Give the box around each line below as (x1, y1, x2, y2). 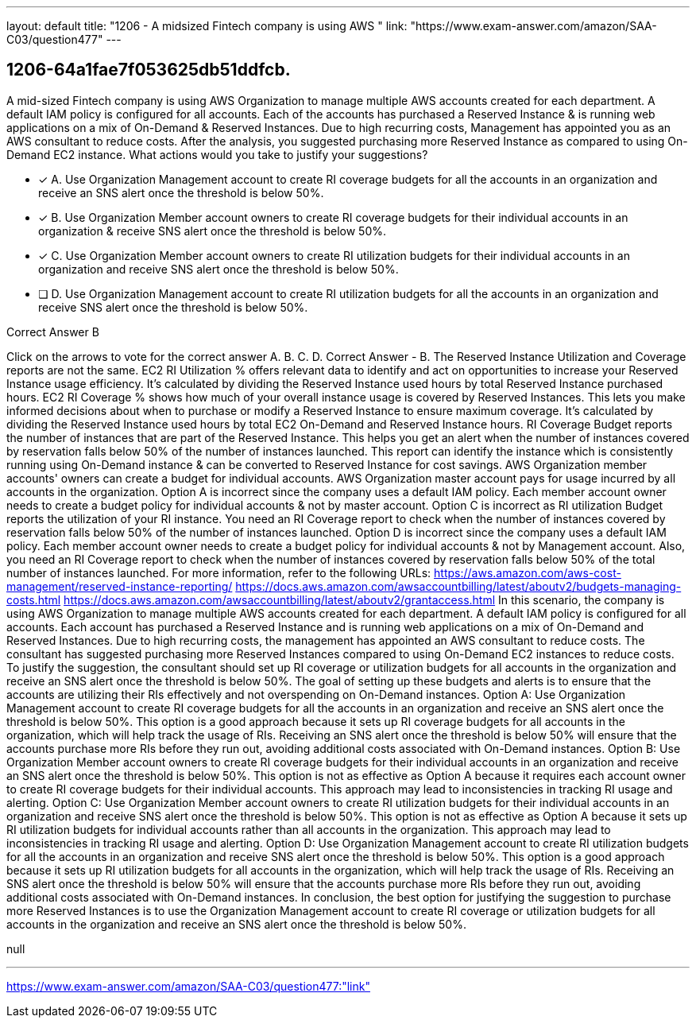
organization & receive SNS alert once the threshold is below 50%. (38, 223, 387, 238)
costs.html (6, 592, 61, 607)
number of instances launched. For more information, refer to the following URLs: (6, 565, 431, 580)
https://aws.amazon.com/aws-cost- (434, 565, 621, 580)
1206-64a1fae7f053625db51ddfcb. (6, 60, 291, 80)
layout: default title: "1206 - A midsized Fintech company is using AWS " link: (6, 19, 408, 33)
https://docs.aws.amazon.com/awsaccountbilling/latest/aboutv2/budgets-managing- (235, 579, 682, 593)
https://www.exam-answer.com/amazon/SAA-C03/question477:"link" (6, 979, 370, 993)
